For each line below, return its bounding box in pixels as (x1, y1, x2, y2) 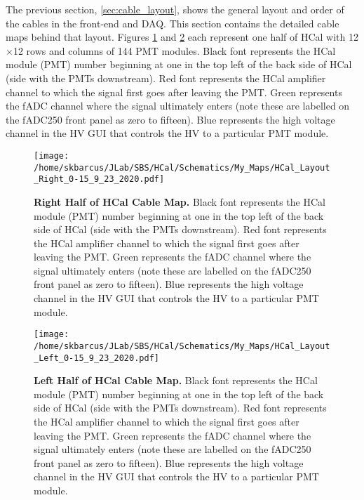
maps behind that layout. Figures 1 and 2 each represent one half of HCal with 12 (6, 29, 359, 44)
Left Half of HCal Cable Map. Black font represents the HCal (34, 373, 318, 388)
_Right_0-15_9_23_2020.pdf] (34, 174, 165, 185)
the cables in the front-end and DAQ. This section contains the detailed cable (6, 15, 339, 30)
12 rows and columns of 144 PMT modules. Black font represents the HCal (13, 43, 336, 58)
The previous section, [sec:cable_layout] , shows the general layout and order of (6, 2, 344, 16)
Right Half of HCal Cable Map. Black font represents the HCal (34, 194, 325, 209)
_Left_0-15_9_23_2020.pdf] (34, 353, 159, 363)
